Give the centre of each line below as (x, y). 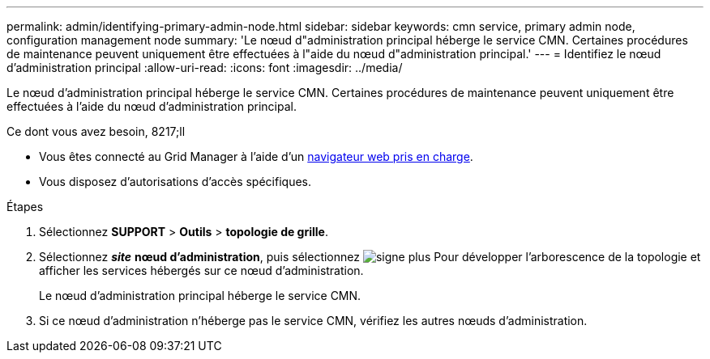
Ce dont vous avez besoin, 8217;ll (96, 131)
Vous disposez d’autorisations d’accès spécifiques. (175, 182)
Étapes (25, 207)
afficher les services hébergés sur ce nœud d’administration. (201, 270)
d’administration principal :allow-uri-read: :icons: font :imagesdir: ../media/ (205, 68)
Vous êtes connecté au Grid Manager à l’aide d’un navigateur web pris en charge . (256, 156)
